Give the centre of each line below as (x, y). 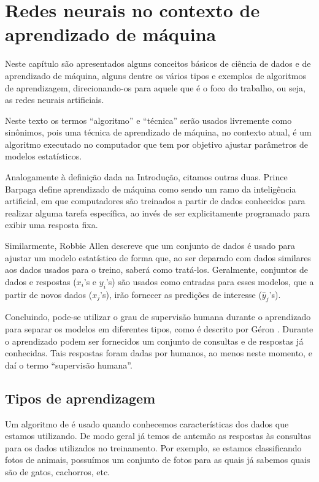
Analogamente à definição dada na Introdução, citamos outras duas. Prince (146, 177)
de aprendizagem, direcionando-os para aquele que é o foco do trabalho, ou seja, (155, 87)
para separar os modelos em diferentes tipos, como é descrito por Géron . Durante (159, 329)
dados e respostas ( (41, 281)
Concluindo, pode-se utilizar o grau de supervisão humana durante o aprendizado (158, 317)
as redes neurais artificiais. (55, 100)
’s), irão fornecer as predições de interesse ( (181, 294)
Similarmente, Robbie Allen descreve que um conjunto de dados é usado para (150, 246)
